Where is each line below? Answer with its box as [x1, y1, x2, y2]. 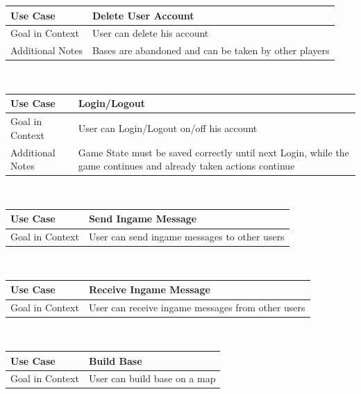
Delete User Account [92, 8, 194, 22]
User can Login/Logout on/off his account [78, 121, 258, 136]
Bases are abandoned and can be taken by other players [92, 43, 330, 58]
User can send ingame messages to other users [88, 229, 285, 244]
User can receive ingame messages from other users [88, 300, 305, 315]
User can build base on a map [88, 371, 216, 386]
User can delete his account [92, 26, 209, 40]
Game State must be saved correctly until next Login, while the [78, 145, 349, 159]
